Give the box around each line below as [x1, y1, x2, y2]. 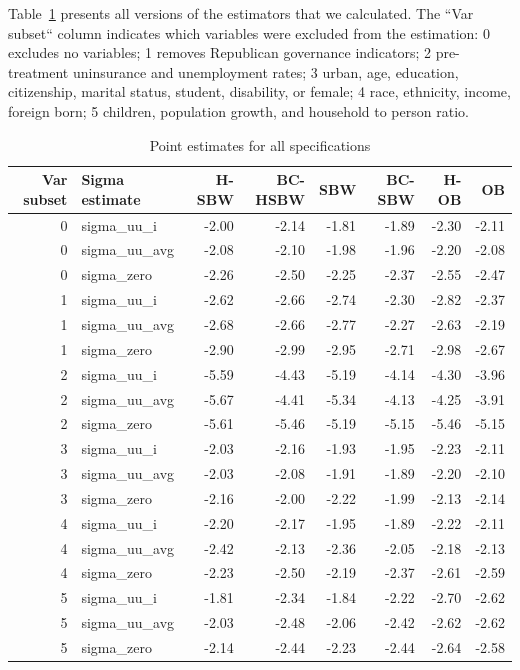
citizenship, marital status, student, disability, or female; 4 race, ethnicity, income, [8, 81, 511, 102]
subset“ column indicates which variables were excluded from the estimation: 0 [8, 22, 490, 43]
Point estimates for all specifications [149, 134, 371, 155]
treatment [8, 61, 69, 82]
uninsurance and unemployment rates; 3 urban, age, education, [72, 61, 459, 82]
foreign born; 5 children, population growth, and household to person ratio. [8, 100, 469, 121]
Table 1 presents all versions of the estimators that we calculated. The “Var [8, 3, 474, 23]
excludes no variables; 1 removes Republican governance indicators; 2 [8, 42, 431, 63]
